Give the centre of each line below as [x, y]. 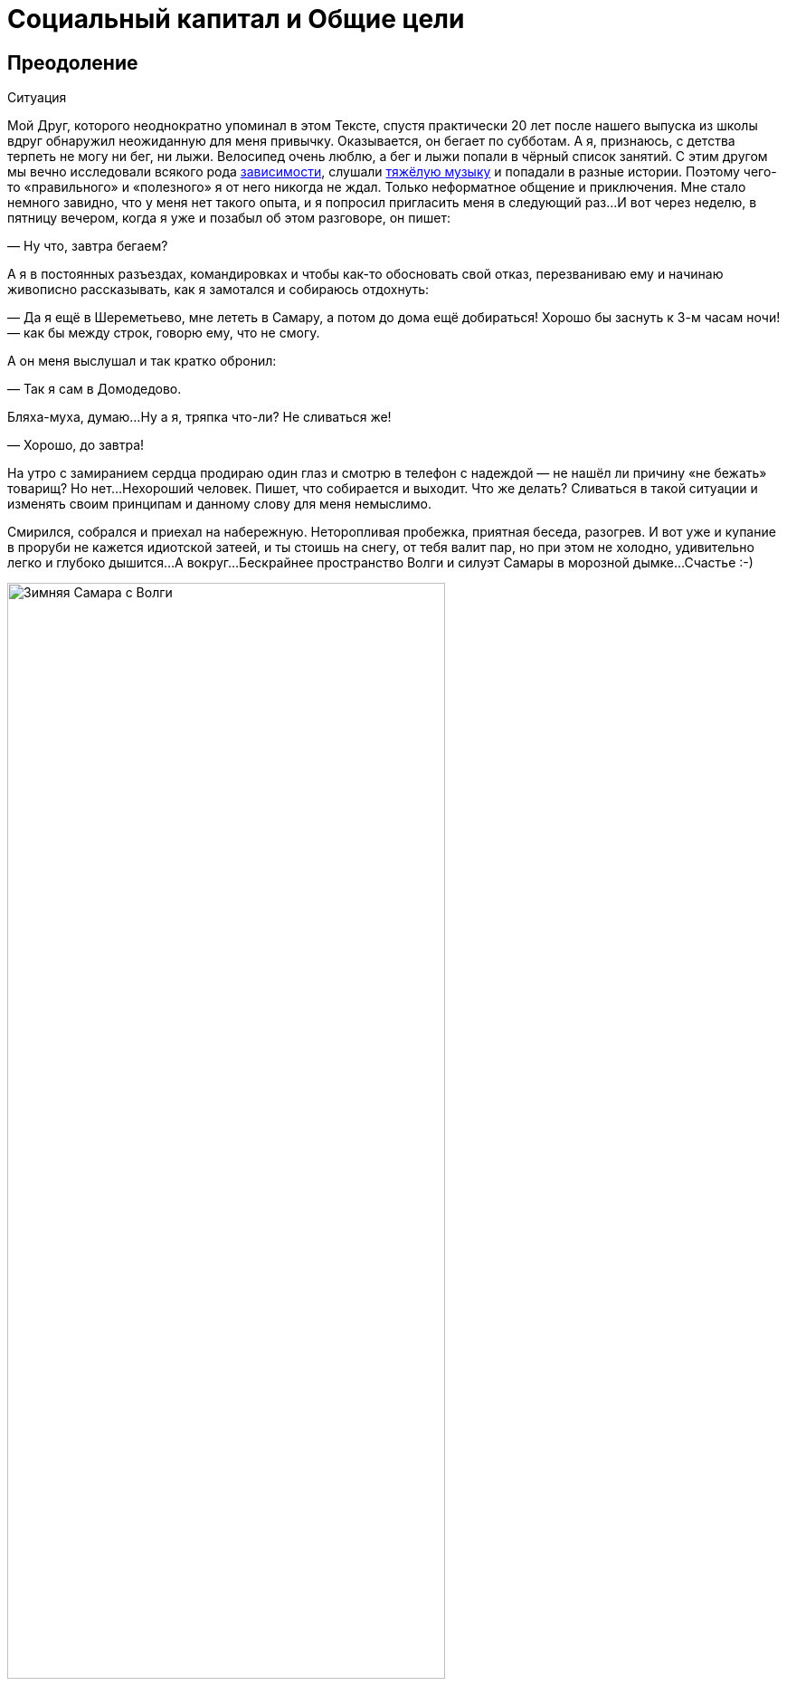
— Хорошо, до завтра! [76, 445]
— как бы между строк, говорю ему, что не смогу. [164, 333]
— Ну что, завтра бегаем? [88, 246]
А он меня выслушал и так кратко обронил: [142, 361]
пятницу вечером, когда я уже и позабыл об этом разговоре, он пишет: [229, 218]
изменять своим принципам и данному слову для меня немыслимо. [220, 504]
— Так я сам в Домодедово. [95, 389]
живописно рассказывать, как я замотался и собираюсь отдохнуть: [218, 290]
